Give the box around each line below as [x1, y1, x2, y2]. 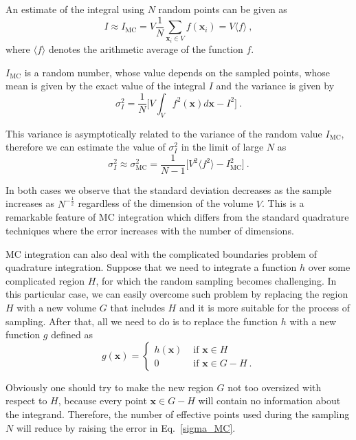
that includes [110, 300, 165, 314]
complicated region [5, 273, 85, 287]
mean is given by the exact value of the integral [5, 78, 205, 93]
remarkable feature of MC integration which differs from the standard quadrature [5, 210, 349, 224]
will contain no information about [198, 393, 341, 408]
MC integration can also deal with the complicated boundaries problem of [5, 246, 317, 261]
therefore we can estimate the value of [5, 140, 166, 154]
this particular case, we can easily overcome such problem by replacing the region [5, 287, 348, 301]
